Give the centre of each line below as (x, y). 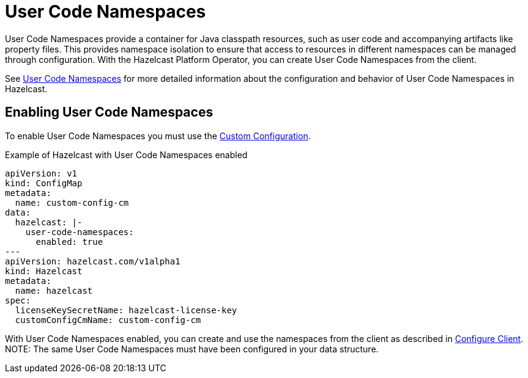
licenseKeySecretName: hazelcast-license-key (126, 310)
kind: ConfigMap (44, 183)
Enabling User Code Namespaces (109, 112)
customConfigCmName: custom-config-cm (108, 320)
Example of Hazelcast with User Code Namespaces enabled (126, 154)
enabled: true (69, 242)
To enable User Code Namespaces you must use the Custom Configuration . (158, 136)
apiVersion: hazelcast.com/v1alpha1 (93, 261)
